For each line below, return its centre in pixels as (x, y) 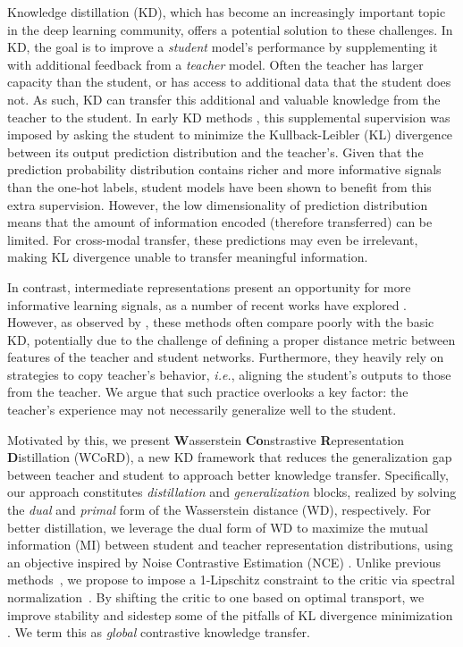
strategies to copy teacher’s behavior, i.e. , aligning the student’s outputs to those (229, 374)
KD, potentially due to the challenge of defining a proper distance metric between (231, 339)
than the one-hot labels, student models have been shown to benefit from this (219, 186)
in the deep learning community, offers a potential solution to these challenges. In (230, 29)
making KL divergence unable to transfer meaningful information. (188, 257)
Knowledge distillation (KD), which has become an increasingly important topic (227, 12)
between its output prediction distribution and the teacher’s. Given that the (215, 151)
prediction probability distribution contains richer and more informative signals (224, 169)
